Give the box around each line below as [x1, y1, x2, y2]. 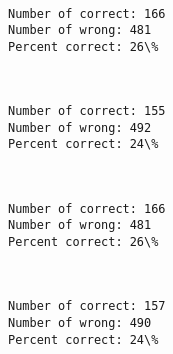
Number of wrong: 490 [8, 315, 152, 330]
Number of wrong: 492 [8, 120, 152, 135]
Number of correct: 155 [8, 104, 166, 119]
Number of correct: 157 [8, 299, 166, 314]
